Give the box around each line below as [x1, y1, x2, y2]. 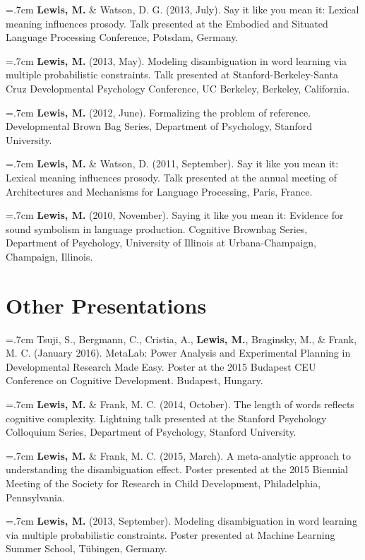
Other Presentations [6, 290, 207, 319]
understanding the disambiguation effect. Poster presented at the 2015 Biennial [6, 462, 348, 477]
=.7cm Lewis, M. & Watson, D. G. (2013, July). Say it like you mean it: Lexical [6, 2, 359, 16]
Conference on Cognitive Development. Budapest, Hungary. [6, 373, 263, 388]
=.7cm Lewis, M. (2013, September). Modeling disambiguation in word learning [6, 513, 357, 528]
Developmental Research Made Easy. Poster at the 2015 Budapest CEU [6, 359, 316, 374]
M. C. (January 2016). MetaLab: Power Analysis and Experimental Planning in [6, 345, 351, 360]
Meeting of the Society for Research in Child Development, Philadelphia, [6, 475, 321, 490]
